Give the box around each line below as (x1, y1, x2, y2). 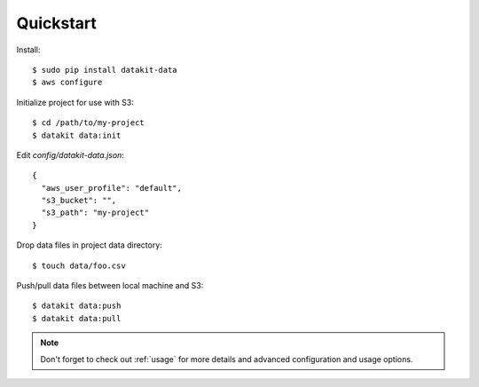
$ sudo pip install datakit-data (32, 65, 177, 75)
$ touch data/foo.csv (32, 260, 126, 271)
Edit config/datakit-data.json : (16, 149, 124, 160)
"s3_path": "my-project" (41, 208, 150, 217)
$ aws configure (32, 77, 103, 88)
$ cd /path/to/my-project (32, 118, 145, 128)
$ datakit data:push (32, 301, 122, 311)
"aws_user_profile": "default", (41, 183, 182, 193)
